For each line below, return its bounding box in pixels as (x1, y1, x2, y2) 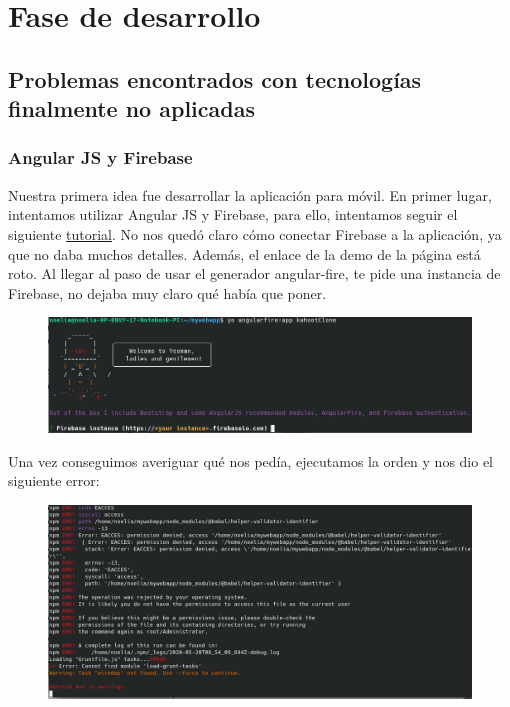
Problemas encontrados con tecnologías (8, 63, 422, 94)
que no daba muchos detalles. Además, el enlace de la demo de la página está (8, 243, 481, 264)
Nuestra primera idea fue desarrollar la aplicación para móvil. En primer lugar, (8, 184, 492, 205)
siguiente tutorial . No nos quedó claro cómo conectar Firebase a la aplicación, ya (8, 223, 502, 244)
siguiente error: (8, 470, 100, 491)
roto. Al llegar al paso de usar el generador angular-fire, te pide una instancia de (8, 263, 501, 284)
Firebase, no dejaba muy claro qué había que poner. (8, 282, 327, 303)
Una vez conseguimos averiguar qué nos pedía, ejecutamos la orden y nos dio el (8, 450, 494, 471)
